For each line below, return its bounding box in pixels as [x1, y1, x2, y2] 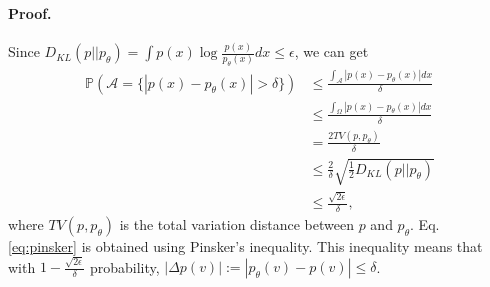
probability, [89, 256, 160, 277]
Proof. [8, 2, 52, 23]
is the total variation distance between [119, 213, 354, 234]
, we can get [294, 41, 369, 62]
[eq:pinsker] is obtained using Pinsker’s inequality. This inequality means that [8, 235, 483, 256]
